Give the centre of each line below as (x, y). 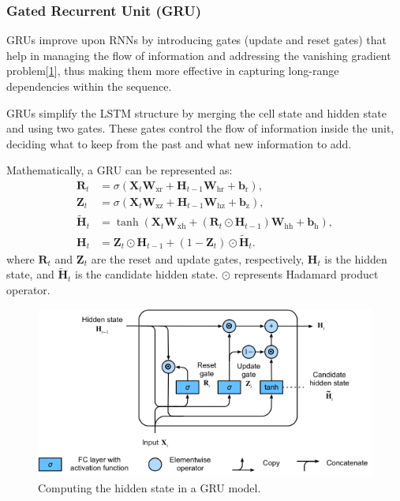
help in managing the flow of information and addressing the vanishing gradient (199, 55)
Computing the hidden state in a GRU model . (150, 487)
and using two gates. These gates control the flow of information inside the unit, (200, 128)
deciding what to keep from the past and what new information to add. (179, 143)
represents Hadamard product (306, 274)
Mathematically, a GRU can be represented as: (120, 170)
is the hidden (356, 258)
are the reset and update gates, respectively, (198, 258)
